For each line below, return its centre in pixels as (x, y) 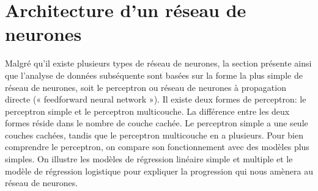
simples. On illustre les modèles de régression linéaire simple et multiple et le (149, 159)
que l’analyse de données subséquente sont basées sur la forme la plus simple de (154, 75)
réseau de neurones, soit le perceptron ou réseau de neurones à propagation (146, 87)
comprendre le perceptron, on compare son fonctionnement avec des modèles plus (157, 147)
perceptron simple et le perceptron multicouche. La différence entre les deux (147, 111)
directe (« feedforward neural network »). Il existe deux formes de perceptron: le (156, 99)
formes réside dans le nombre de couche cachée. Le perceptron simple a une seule (157, 123)
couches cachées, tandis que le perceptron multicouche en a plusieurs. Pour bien (154, 135)
